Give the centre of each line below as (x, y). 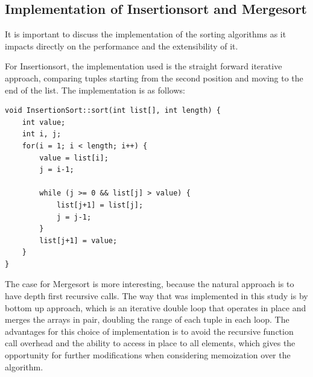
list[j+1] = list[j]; (100, 205)
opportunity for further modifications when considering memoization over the (148, 355)
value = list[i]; (74, 158)
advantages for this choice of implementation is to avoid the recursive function (149, 331)
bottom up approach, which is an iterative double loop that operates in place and (156, 307)
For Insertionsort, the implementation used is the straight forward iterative (144, 66)
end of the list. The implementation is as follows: (95, 90)
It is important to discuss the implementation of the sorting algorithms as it (146, 34)
